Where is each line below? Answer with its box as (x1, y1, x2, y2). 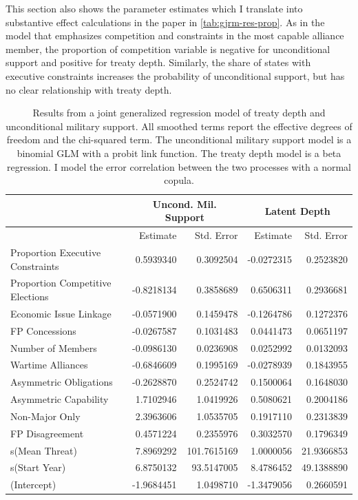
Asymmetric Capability (10, 392, 109, 406)
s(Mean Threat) (10, 443, 77, 457)
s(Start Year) (10, 460, 66, 475)
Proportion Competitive (10, 275, 112, 290)
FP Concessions (10, 323, 76, 337)
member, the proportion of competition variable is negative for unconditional (6, 41, 330, 56)
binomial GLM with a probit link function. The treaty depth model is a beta (17, 145, 341, 160)
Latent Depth (264, 203, 330, 218)
